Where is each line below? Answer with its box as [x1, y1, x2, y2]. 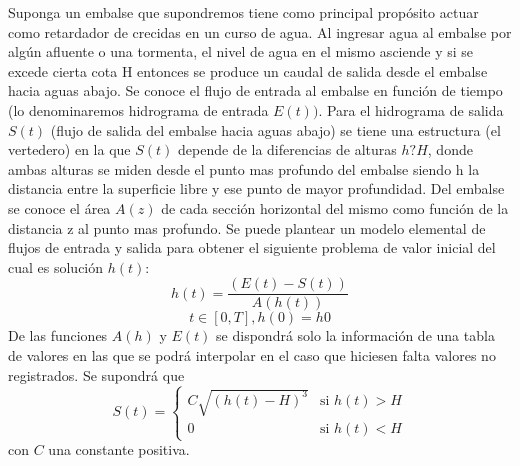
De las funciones [8, 325, 108, 346]
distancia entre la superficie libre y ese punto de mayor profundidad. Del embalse [8, 178, 505, 199]
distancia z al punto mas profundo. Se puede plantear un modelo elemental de [8, 217, 486, 238]
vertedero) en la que [8, 139, 131, 160]
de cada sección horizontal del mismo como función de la [161, 197, 509, 218]
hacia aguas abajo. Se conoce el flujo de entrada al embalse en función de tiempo [8, 80, 503, 101]
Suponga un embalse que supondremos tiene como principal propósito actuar [8, 2, 479, 22]
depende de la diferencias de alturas [178, 139, 397, 160]
